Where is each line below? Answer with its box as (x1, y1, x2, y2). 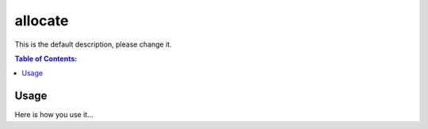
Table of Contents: (14, 54, 78, 63)
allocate (14, 12, 69, 29)
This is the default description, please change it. (14, 40, 172, 49)
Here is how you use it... (14, 110, 94, 120)
